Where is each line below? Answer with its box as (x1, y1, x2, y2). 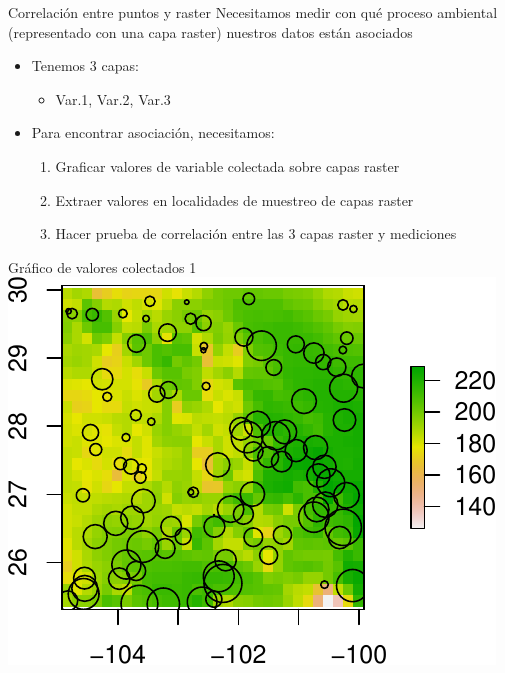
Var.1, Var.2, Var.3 (55, 88, 171, 109)
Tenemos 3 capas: (31, 55, 139, 76)
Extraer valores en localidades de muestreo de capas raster (55, 189, 414, 210)
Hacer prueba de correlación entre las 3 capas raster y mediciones (55, 223, 457, 244)
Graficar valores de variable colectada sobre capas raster (55, 155, 400, 176)
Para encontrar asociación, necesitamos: (31, 122, 275, 143)
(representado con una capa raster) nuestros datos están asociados (8, 21, 413, 42)
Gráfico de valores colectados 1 (8, 256, 197, 277)
